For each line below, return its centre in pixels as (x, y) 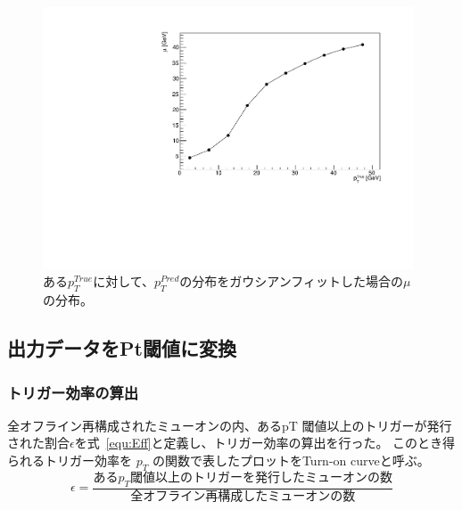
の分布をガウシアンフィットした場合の (292, 281)
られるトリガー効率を (70, 460)
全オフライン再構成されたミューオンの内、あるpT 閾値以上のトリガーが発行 (230, 425)
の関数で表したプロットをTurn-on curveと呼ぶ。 (291, 460)
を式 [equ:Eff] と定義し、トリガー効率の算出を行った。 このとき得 (265, 443)
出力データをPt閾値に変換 (122, 348)
